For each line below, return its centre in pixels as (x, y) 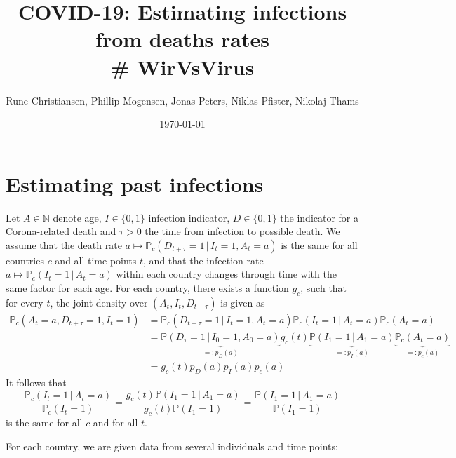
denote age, (77, 217)
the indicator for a (320, 217)
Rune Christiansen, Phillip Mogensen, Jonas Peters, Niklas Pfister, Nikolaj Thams (182, 100)
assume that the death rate (64, 244)
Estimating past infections (135, 183)
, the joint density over (99, 302)
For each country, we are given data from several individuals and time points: (172, 446)
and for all (115, 423)
